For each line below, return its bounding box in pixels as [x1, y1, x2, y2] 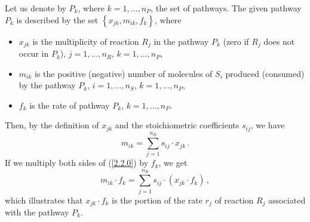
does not [263, 35, 295, 47]
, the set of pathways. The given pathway [151, 2, 302, 14]
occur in [19, 47, 49, 60]
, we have [250, 119, 285, 131]
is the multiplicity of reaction [32, 35, 139, 47]
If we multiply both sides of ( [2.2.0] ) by [5, 156, 149, 169]
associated [268, 193, 306, 206]
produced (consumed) [225, 67, 305, 79]
